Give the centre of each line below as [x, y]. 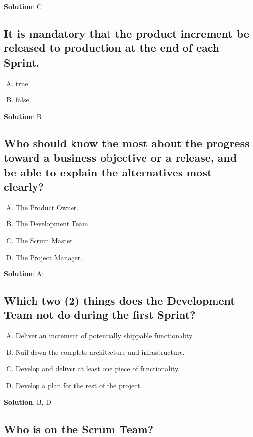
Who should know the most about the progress [127, 143]
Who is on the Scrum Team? [79, 428]
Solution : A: [24, 274]
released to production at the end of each [112, 48]
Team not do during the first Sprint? [100, 315]
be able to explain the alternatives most [108, 172]
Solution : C [23, 6]
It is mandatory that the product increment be [126, 33]
